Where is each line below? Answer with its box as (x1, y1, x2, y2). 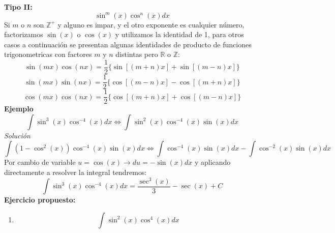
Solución (4, 130, 31, 140)
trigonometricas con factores (4, 49, 92, 60)
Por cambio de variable (4, 157, 76, 167)
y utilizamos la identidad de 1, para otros (115, 29, 244, 40)
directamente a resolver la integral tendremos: (4, 166, 147, 177)
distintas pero (115, 49, 158, 60)
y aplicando (194, 157, 231, 167)
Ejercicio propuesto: (4, 194, 76, 205)
